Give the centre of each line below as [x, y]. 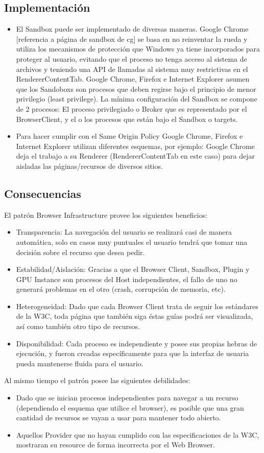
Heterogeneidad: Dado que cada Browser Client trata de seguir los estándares [137, 306]
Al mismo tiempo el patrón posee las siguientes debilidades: [97, 380]
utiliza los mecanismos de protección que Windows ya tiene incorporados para [138, 49]
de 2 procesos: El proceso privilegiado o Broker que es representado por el [131, 108]
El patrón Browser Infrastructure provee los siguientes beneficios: [106, 215]
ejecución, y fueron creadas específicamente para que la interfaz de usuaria [133, 353]
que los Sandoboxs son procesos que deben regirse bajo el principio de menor [136, 89]
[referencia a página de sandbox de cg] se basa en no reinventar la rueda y [132, 39]
